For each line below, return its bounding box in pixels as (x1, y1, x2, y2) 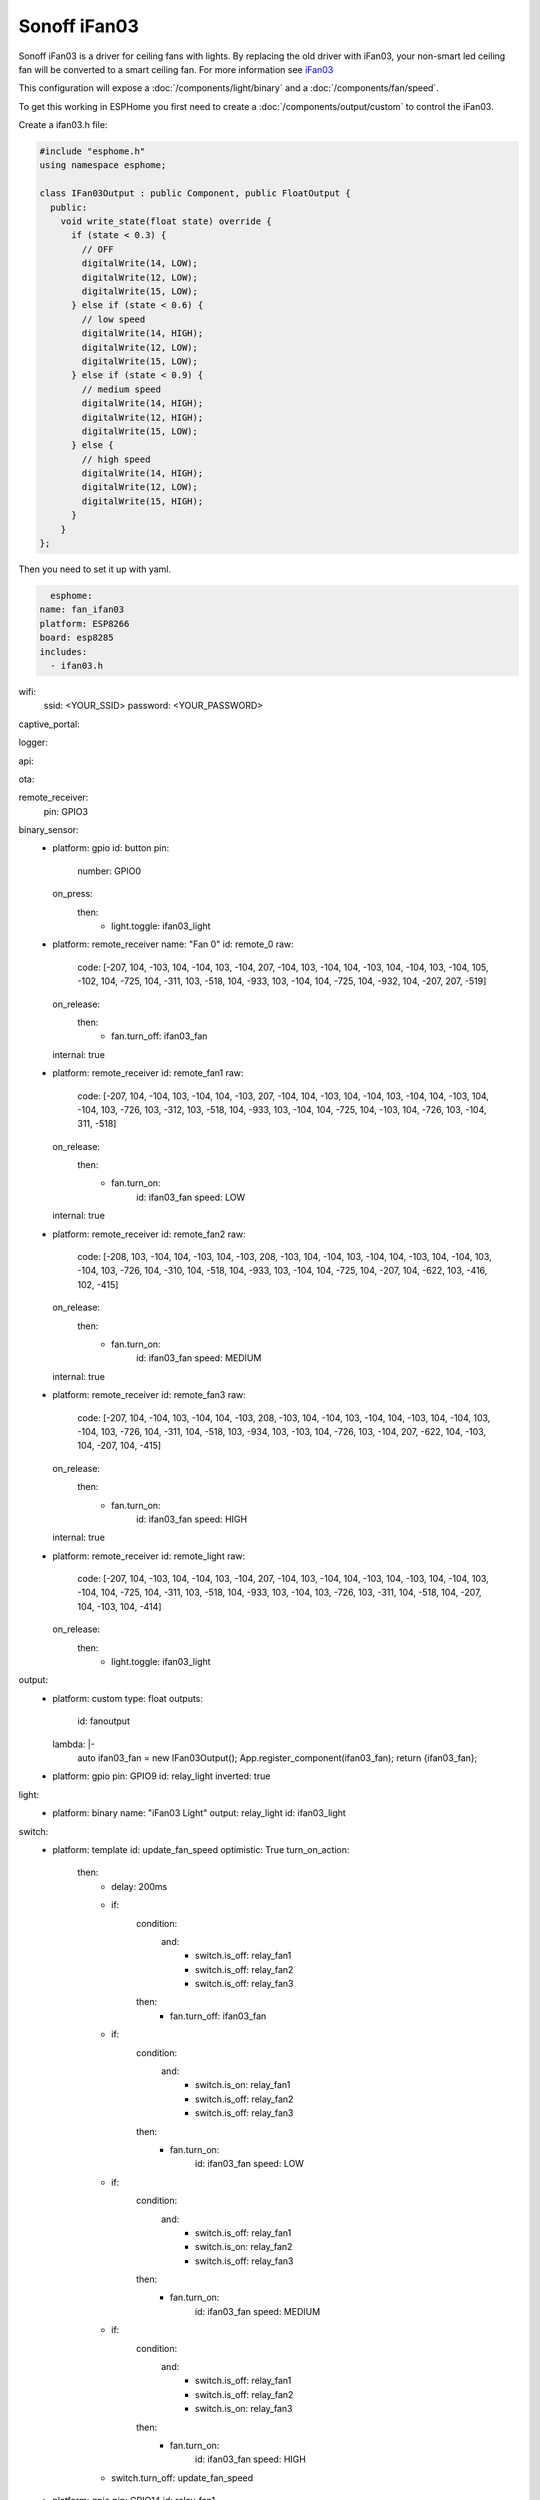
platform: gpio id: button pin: (52, 842, 170, 854)
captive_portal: (18, 718, 80, 730)
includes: (39, 646, 88, 657)
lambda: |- (52, 1738, 95, 1750)
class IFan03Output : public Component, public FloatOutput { (39, 188, 351, 199)
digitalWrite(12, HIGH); (81, 411, 204, 423)
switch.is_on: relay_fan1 (195, 2079, 291, 2091)
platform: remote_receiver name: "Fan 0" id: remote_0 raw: (52, 938, 294, 950)
